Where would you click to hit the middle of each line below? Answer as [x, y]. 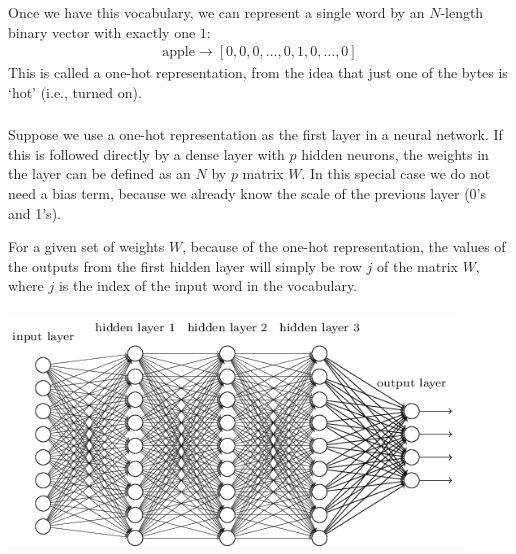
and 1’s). [34, 212]
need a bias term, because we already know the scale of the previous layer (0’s [247, 193]
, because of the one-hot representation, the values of [344, 246]
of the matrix [417, 265]
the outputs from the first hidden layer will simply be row [185, 265]
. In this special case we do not [396, 173]
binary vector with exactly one [102, 31]
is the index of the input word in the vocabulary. [208, 285]
